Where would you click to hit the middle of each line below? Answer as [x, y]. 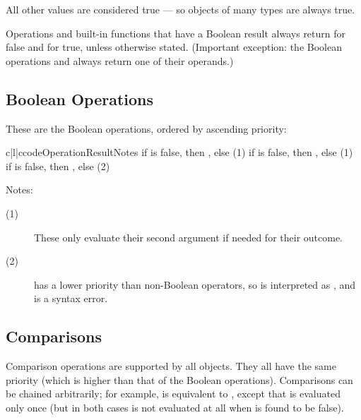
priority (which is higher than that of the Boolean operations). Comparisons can [179, 379]
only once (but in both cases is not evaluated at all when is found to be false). [175, 407]
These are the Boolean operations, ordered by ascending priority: [146, 128]
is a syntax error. [71, 298]
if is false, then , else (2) [58, 166]
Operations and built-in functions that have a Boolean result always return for [176, 33]
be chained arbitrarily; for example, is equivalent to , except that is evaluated [173, 394]
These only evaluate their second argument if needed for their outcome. [189, 237]
